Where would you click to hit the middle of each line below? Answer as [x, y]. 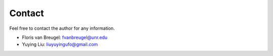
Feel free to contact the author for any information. [62, 28]
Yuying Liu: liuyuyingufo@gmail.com [60, 44]
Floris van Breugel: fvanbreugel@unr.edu [65, 37]
